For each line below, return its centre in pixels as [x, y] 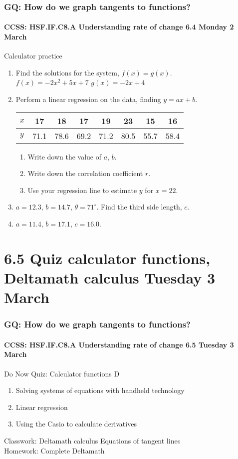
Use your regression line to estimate [82, 190]
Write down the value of [65, 156]
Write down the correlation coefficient [85, 173]
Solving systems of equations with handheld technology [100, 390]
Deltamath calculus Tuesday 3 [110, 277]
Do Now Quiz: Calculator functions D [62, 373]
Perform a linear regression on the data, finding [88, 99]
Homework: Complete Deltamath [54, 450]
